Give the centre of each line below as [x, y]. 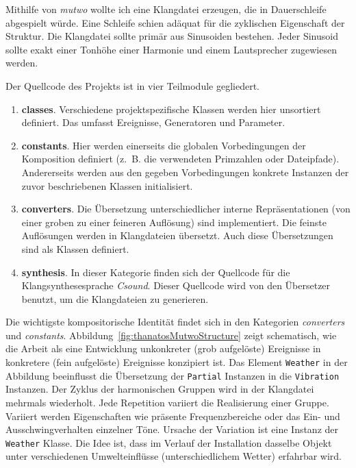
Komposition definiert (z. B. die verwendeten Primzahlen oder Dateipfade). [180, 159]
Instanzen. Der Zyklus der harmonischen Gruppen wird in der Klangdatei [160, 389]
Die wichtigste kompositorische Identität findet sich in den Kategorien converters [175, 322]
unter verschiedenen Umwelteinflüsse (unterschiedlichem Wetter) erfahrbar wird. [174, 456]
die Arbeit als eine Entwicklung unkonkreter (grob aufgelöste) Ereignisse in [163, 348]
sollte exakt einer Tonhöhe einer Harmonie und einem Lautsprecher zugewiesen [171, 49]
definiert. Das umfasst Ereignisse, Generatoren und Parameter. [153, 122]
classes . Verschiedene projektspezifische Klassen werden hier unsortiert [171, 109]
